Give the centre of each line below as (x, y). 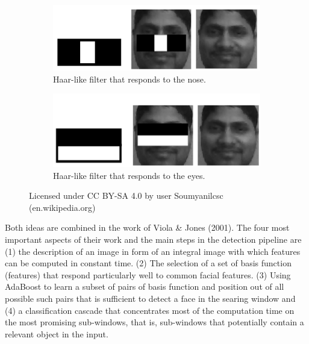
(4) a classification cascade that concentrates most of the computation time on (150, 310)
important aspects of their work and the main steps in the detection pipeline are (153, 239)
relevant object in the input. (57, 333)
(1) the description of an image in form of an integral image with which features (153, 251)
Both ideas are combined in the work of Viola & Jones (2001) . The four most (147, 227)
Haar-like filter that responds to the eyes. (129, 175)
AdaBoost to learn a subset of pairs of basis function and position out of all (145, 286)
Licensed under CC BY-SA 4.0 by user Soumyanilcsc (126, 195)
